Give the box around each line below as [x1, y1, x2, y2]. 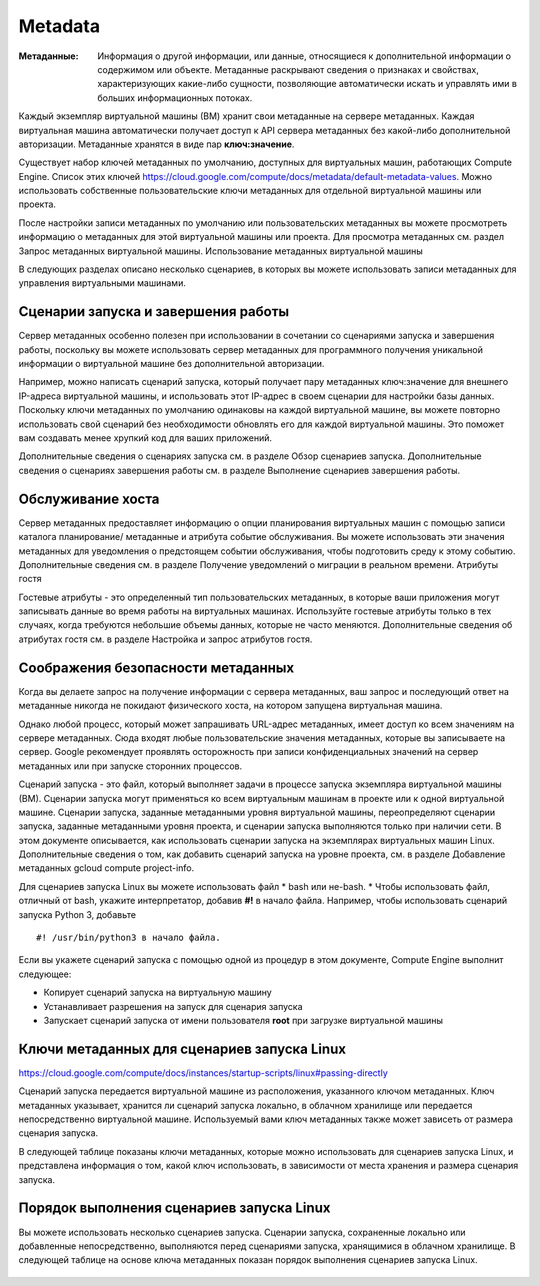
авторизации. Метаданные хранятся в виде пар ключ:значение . [18, 138, 295, 150]
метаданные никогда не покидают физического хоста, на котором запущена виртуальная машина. [18, 700, 443, 712]
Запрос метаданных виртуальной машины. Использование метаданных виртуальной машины [18, 245, 424, 257]
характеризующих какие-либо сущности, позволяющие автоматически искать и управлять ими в [97, 78, 517, 90]
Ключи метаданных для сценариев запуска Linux [18, 1040, 347, 1057]
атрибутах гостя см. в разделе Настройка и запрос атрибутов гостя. [18, 633, 313, 645]
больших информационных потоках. [97, 91, 253, 104]
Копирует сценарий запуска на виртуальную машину [43, 986, 272, 999]
